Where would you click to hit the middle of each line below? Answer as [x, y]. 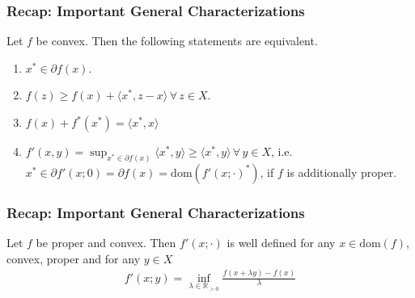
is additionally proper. [342, 172]
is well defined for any [281, 243]
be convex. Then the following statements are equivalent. [177, 41]
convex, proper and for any [74, 258]
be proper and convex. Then [106, 243]
